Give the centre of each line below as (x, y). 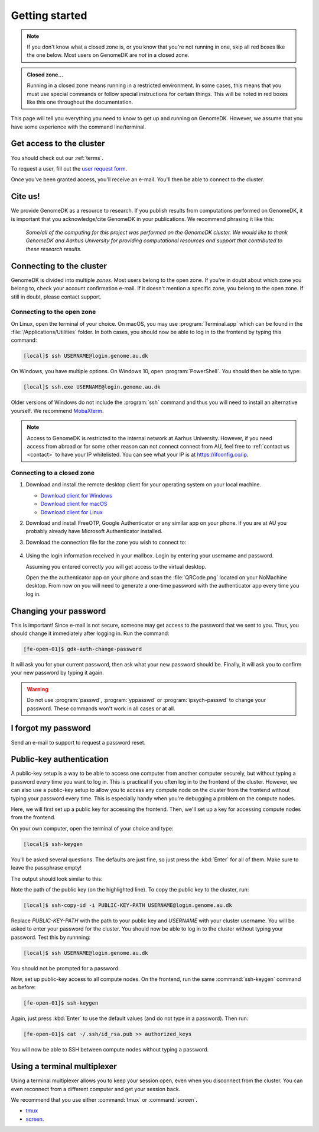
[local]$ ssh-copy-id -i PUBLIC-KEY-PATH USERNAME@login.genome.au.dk (128, 905)
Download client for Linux (71, 512)
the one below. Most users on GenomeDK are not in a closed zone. (108, 55)
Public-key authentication (60, 759)
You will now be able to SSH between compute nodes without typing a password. (110, 1050)
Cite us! (26, 196)
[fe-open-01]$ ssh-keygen (61, 1003)
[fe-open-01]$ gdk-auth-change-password (82, 649)
